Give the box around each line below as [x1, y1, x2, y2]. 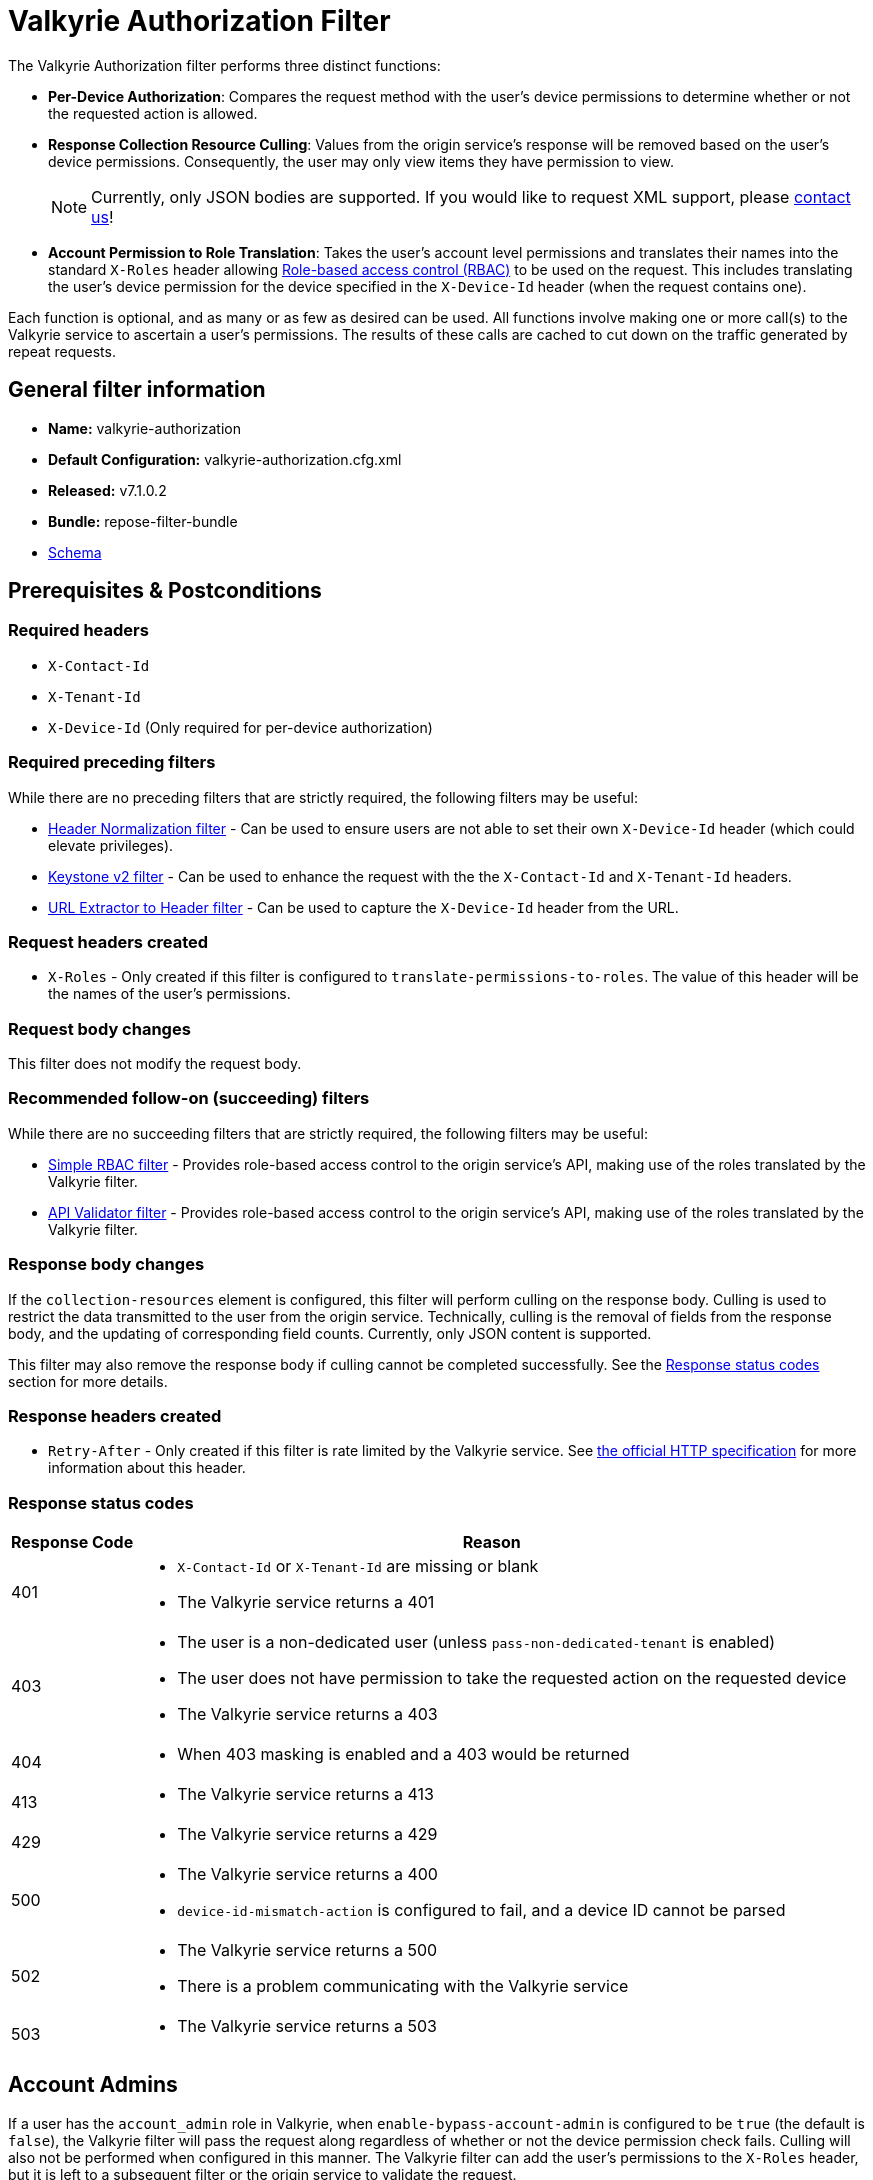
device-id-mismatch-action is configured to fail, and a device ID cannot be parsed [177, 1900, 786, 1921]
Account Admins [8, 2072, 178, 2098]
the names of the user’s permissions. [48, 985, 291, 1003]
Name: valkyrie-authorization [48, 419, 241, 437]
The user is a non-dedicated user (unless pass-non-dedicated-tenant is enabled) [177, 1632, 776, 1653]
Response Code [11, 1532, 134, 1553]
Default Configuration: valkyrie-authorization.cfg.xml [48, 450, 402, 468]
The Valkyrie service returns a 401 [177, 1592, 435, 1613]
